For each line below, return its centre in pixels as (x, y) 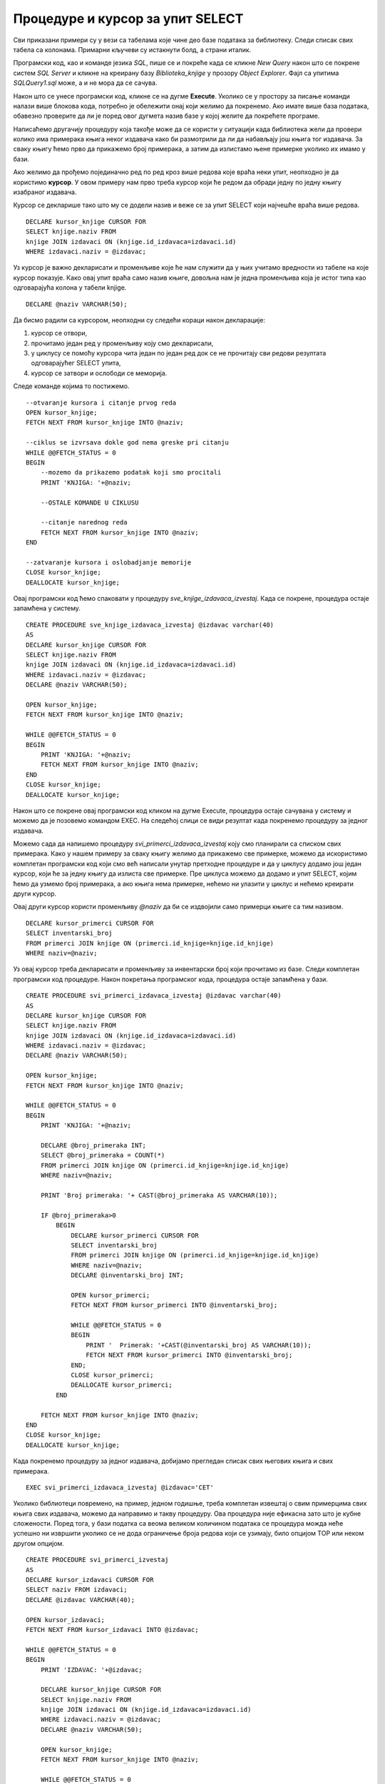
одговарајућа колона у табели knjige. (70, 288)
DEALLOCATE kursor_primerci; (122, 1385)
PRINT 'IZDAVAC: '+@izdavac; (91, 1669)
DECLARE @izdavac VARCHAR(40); (81, 1600)
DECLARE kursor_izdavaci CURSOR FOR (90, 1580)
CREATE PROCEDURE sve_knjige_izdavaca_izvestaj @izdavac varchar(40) (150, 625)
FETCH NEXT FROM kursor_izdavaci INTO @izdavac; (112, 1630)
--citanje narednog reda (84, 522)
